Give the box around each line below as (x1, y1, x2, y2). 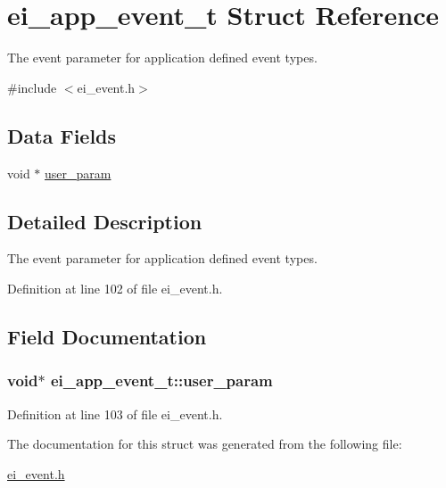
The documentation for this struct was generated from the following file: (7, 434, 402, 453)
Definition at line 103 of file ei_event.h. (7, 404, 223, 423)
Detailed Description (7, 207, 202, 235)
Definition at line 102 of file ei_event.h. (7, 278, 223, 297)
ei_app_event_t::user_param (50, 369, 273, 392)
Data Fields (7, 121, 117, 149)
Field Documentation (7, 322, 207, 350)
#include (7, 78, 57, 96)
